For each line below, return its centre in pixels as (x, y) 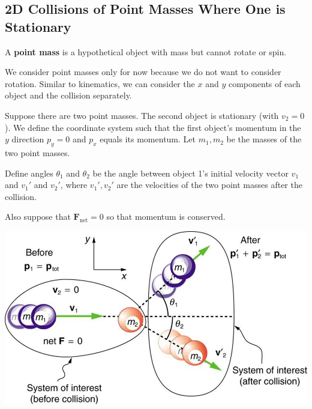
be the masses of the (264, 139)
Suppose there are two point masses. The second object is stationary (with (142, 115)
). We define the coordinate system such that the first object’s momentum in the (153, 127)
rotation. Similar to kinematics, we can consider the (100, 83)
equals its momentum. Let (148, 139)
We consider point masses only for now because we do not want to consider (143, 72)
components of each (264, 83)
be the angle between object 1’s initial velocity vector (190, 173)
